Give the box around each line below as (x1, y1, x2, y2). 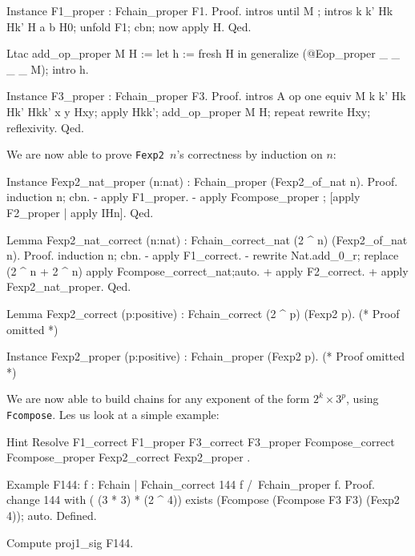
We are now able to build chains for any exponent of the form (6, 390, 310, 407)
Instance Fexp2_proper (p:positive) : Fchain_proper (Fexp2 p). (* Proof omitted (6, 348, 405, 365)
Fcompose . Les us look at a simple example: (6, 405, 220, 422)
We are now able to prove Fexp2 (6, 146, 164, 163)
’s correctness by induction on (176, 146, 323, 163)
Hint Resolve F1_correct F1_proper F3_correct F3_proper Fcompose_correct (6, 433, 395, 449)
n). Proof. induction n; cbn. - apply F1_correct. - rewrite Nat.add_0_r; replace (6, 247, 399, 264)
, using (346, 390, 379, 407)
